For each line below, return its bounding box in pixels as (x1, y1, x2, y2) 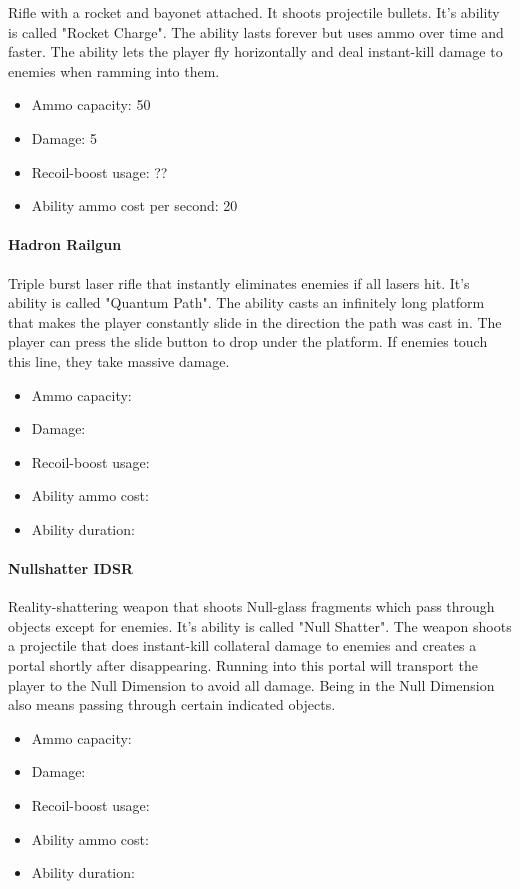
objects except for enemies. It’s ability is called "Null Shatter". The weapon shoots (8, 615, 512, 636)
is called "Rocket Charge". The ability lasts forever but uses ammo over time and (8, 21, 504, 42)
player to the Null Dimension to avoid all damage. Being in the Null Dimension (8, 674, 495, 695)
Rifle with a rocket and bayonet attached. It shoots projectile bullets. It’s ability (8, 2, 500, 22)
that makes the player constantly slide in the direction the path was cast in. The (8, 311, 502, 332)
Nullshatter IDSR (8, 558, 133, 579)
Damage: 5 (31, 127, 97, 148)
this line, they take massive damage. (8, 350, 230, 371)
